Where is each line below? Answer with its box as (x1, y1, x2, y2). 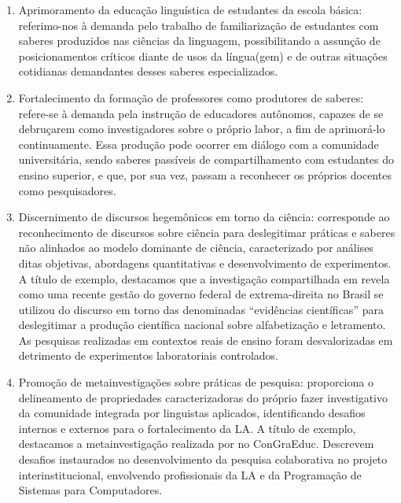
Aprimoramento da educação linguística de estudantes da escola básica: (18, 2, 362, 17)
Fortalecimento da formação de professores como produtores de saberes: (18, 89, 364, 105)
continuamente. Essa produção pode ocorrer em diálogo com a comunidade (18, 135, 379, 152)
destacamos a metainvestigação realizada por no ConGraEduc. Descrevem (18, 435, 374, 452)
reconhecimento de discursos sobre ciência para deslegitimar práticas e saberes (18, 224, 395, 240)
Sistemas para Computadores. (18, 482, 163, 498)
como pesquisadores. (18, 182, 116, 198)
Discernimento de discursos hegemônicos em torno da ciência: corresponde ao (18, 209, 390, 225)
